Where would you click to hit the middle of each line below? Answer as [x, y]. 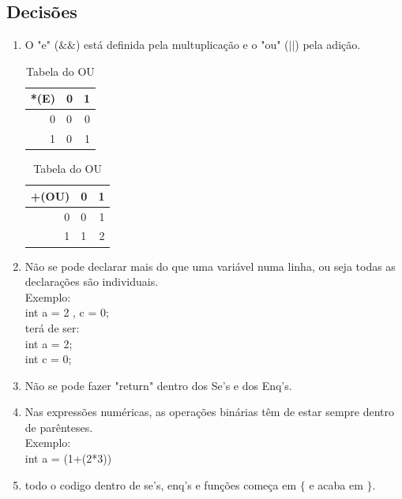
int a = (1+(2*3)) [68, 458]
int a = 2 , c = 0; [67, 312]
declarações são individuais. [92, 281]
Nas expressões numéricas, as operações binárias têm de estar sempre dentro [210, 412]
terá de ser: [52, 327]
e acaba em [336, 484]
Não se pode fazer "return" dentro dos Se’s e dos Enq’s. [158, 385]
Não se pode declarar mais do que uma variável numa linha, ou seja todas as [210, 266]
